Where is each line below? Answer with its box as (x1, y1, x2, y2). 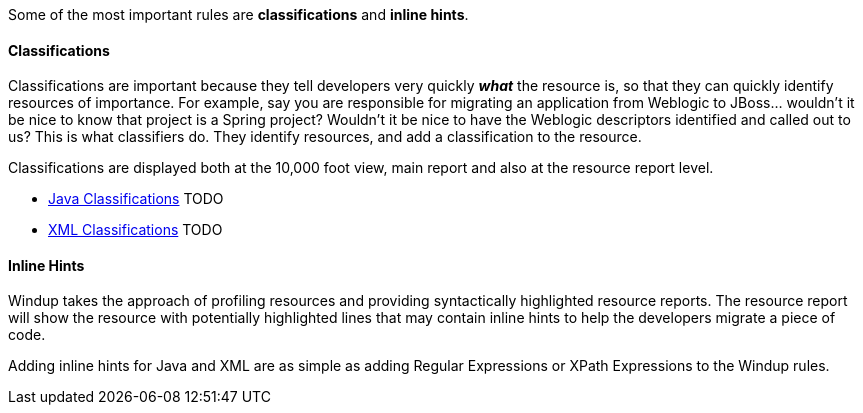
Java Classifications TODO (48, 190, 224, 208)
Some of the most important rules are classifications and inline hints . (8, 6, 469, 23)
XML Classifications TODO (48, 221, 223, 239)
